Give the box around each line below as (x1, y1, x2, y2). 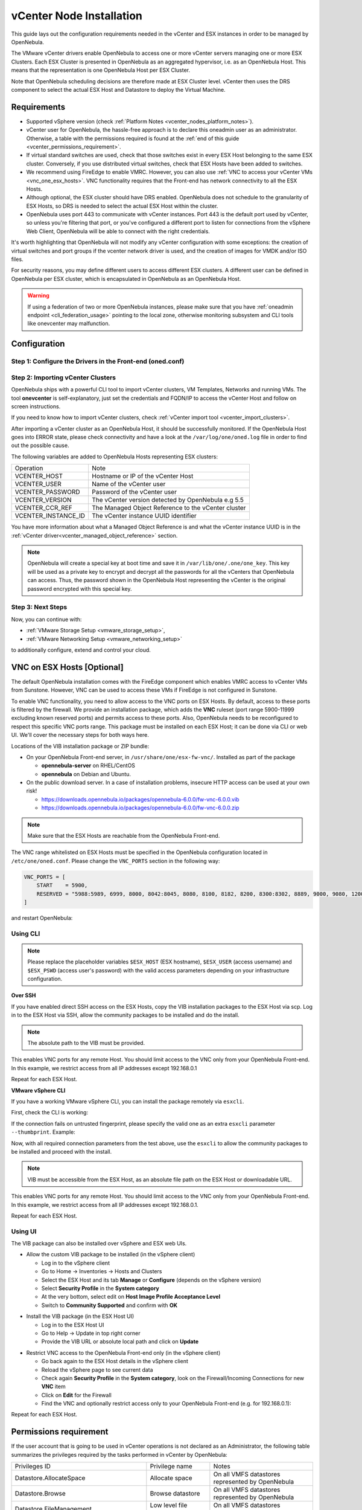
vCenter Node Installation (11, 9, 143, 22)
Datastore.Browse (14, 1489, 66, 1498)
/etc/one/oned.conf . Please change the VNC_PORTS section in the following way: (11, 857, 220, 864)
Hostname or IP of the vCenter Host (91, 472, 194, 480)
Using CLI (11, 929, 40, 937)
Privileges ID (14, 1462, 51, 1471)
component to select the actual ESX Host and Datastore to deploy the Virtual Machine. (11, 86, 226, 93)
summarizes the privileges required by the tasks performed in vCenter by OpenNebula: (11, 1451, 227, 1458)
